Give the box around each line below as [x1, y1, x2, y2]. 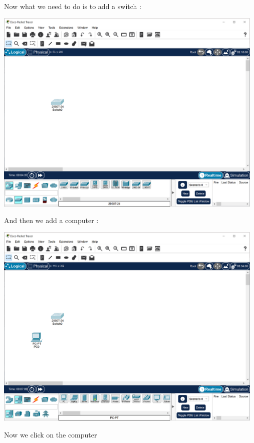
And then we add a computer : [4, 215, 99, 226]
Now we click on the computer [4, 429, 97, 439]
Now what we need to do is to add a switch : [4, 1, 141, 11]
